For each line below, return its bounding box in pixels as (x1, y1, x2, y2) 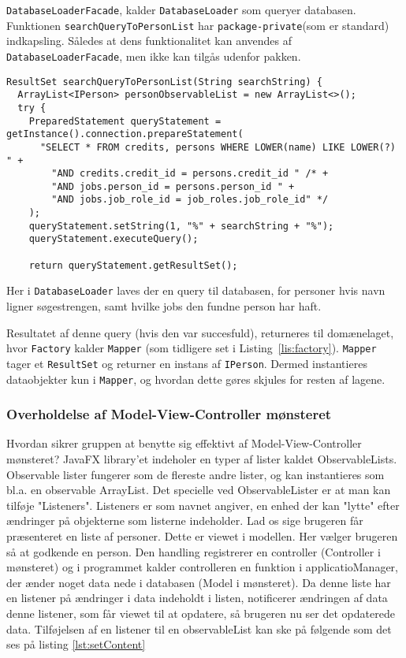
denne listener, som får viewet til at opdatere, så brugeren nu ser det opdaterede (6, 604, 395, 621)
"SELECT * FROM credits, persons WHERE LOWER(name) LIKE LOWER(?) (39, 141, 396, 153)
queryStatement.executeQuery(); (28, 233, 199, 245)
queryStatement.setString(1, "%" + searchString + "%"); (28, 220, 334, 232)
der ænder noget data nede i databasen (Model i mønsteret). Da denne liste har (6, 574, 391, 590)
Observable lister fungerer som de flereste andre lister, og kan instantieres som (6, 466, 385, 482)
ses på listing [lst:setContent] (6, 636, 146, 652)
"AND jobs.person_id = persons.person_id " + (51, 180, 295, 192)
